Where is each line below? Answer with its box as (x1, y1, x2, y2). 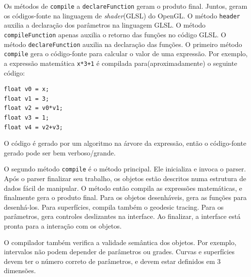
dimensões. (4, 265, 36, 276)
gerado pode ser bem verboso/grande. (4, 147, 116, 157)
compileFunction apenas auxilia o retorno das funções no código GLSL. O (4, 29, 226, 39)
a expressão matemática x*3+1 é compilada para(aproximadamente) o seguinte (4, 58, 237, 68)
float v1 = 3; (4, 95, 49, 102)
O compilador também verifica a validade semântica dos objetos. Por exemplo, (4, 237, 236, 247)
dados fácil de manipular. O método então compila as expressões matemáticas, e (4, 183, 242, 193)
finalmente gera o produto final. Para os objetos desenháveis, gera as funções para (4, 192, 247, 202)
